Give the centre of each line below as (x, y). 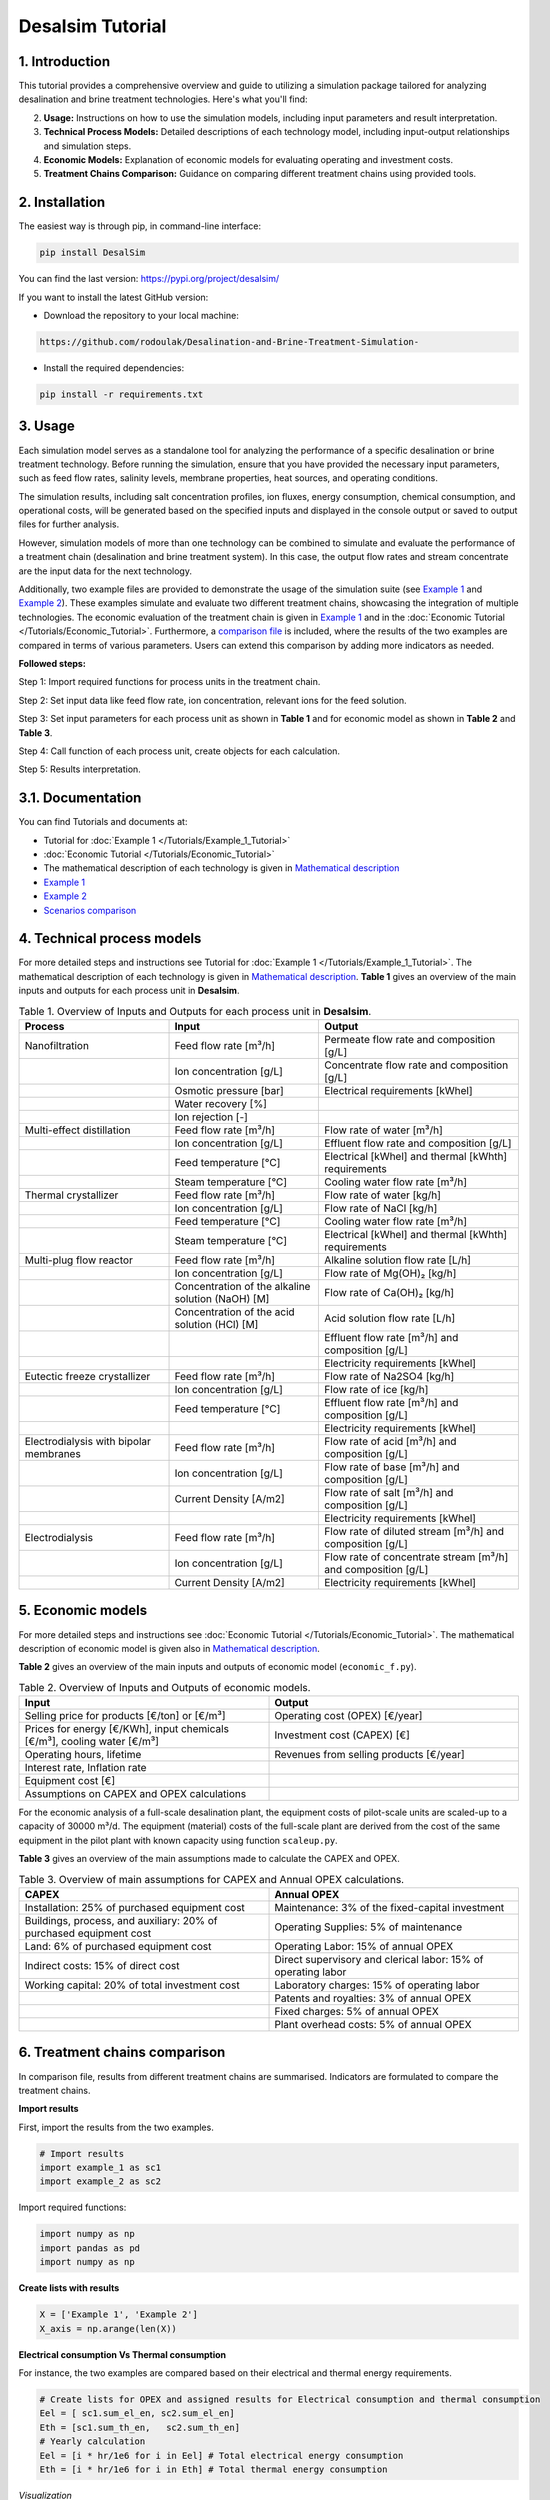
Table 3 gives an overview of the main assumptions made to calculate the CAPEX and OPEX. (209, 1859)
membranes (53, 1454)
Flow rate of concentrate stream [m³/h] (416, 1557)
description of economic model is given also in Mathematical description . (169, 1648)
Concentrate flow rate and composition (416, 1065)
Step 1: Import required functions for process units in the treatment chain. (169, 682)
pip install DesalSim (92, 253)
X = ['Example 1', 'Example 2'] (119, 2314)
